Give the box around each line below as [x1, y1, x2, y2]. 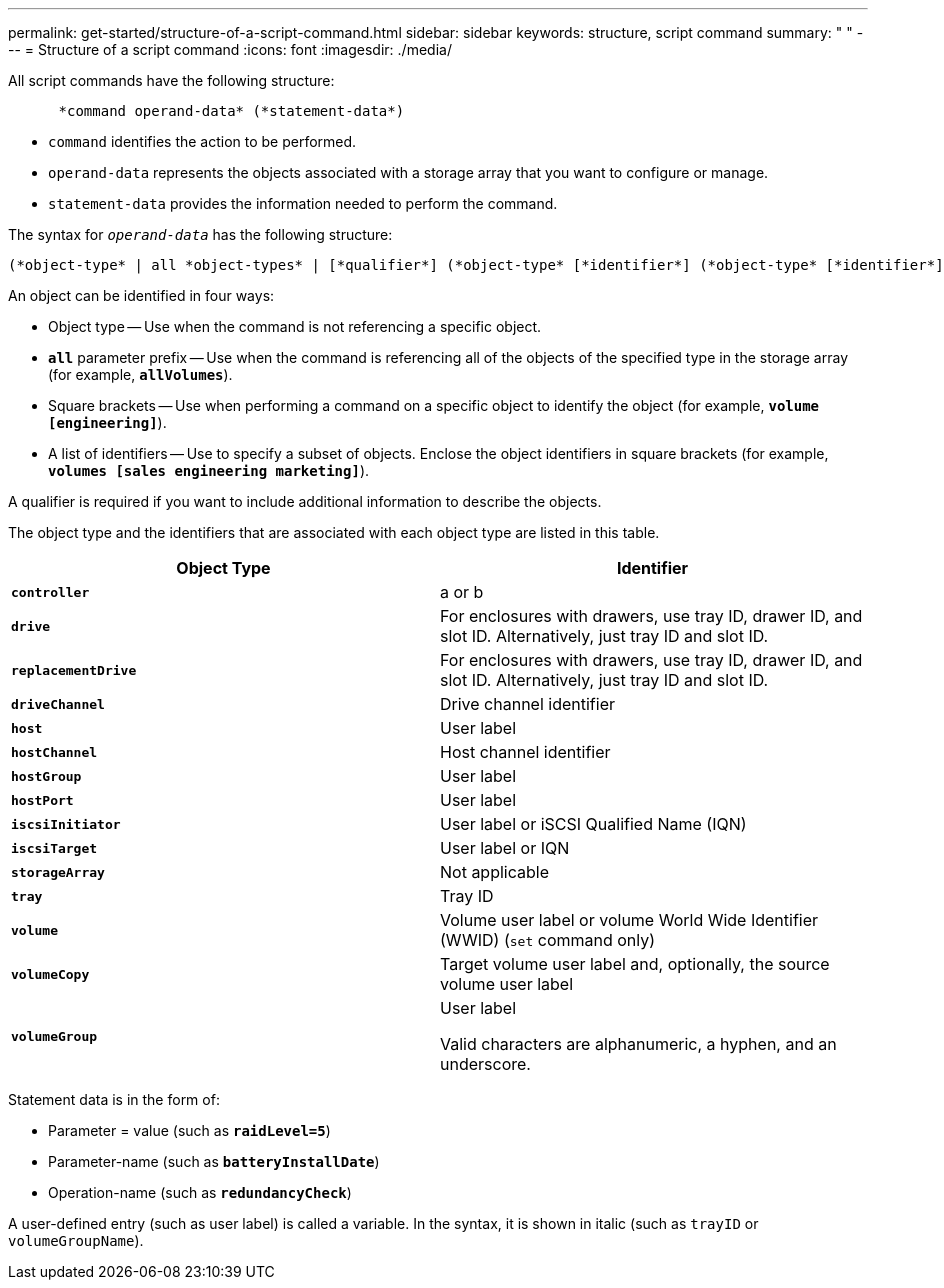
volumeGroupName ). [8, 1232, 144, 1249]
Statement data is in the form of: [8, 1091, 220, 1108]
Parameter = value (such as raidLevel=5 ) [48, 1122, 331, 1139]
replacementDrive [11, 662, 137, 678]
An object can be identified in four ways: [8, 287, 275, 304]
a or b [440, 582, 484, 602]
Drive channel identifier [440, 694, 616, 714]
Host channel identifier [440, 742, 611, 762]
